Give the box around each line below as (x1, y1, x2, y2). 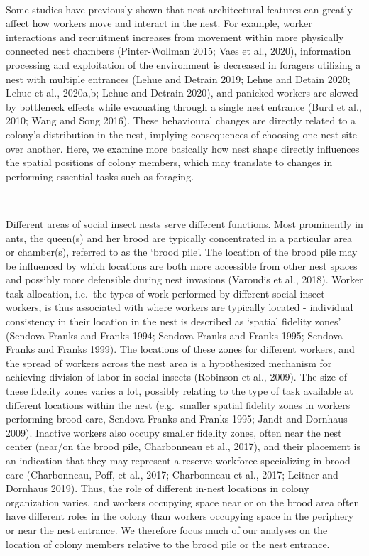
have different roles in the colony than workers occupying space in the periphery (6, 508, 354, 523)
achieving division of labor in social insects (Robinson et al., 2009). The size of (6, 369, 347, 384)
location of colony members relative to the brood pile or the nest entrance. (6, 536, 330, 551)
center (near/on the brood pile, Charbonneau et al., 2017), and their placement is (6, 439, 361, 454)
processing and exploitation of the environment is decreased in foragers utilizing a (6, 57, 361, 72)
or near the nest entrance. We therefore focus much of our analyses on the (6, 522, 328, 537)
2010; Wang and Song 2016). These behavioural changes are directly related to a (6, 113, 356, 128)
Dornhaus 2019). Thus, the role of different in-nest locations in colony (6, 481, 309, 496)
